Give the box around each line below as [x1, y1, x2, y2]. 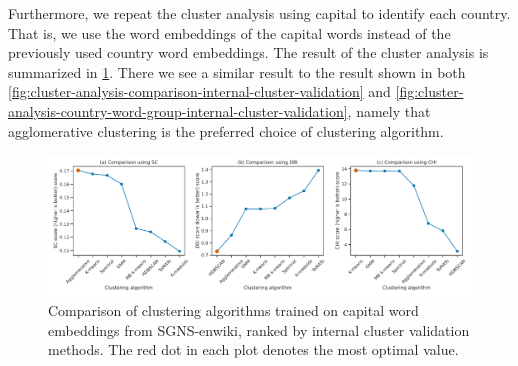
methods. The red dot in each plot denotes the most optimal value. [48, 339, 459, 360]
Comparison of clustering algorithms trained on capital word [48, 299, 419, 320]
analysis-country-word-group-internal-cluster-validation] [8, 100, 348, 121]
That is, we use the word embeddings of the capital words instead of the [8, 22, 451, 43]
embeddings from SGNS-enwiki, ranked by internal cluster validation [48, 319, 470, 340]
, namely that [347, 100, 431, 121]
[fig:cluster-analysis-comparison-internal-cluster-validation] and [8, 81, 391, 102]
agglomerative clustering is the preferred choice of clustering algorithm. [8, 120, 444, 141]
